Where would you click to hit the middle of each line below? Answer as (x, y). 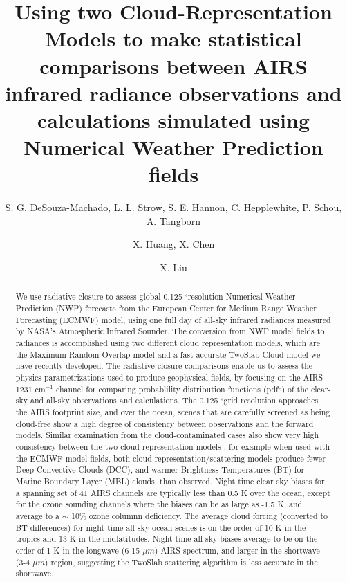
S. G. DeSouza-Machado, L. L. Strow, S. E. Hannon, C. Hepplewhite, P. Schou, (173, 207)
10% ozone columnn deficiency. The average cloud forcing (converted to (200, 515)
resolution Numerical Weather (242, 297)
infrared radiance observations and (173, 92)
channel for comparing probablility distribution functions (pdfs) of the (182, 389)
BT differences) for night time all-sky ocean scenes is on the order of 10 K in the (161, 527)
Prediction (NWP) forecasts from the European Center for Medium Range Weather (166, 308)
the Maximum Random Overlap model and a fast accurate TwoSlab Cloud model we (168, 354)
